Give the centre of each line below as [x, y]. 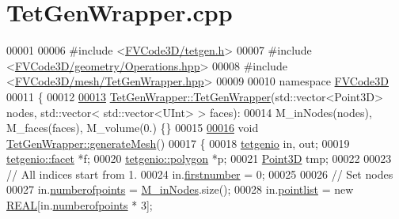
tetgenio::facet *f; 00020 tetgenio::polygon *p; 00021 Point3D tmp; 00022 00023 [199, 159]
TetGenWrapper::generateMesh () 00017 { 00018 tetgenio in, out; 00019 [178, 143]
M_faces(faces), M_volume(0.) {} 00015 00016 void [133, 128]
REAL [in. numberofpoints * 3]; [80, 205]
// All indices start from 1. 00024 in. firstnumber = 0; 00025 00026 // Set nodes [200, 174]
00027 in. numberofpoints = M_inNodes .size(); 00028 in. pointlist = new [180, 189]
